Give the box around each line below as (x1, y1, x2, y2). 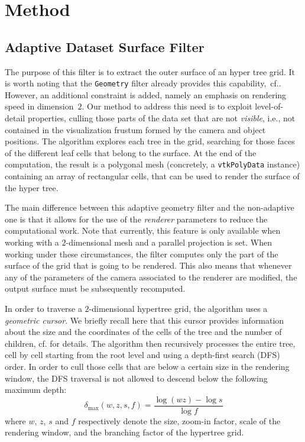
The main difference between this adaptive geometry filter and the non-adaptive (5, 201, 294, 214)
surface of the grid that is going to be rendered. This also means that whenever (5, 259, 292, 272)
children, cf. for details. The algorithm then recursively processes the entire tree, (5, 337, 296, 349)
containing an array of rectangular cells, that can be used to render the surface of (5, 170, 300, 182)
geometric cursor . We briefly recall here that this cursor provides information (5, 314, 284, 326)
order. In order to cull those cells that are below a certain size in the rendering (5, 360, 290, 372)
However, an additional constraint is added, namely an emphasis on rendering (5, 88, 287, 101)
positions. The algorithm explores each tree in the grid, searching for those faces (5, 135, 295, 147)
